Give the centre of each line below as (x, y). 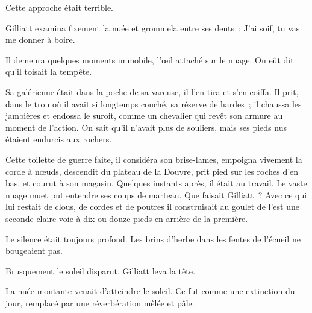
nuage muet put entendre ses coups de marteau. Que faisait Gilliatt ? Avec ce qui (156, 194)
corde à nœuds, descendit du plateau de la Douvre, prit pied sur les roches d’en (152, 171)
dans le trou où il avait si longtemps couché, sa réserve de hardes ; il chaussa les (154, 103)
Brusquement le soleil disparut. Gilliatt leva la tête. (100, 270)
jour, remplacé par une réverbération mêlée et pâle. (100, 302)
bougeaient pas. (34, 251)
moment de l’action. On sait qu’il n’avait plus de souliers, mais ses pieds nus (146, 127)
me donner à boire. (40, 40)
